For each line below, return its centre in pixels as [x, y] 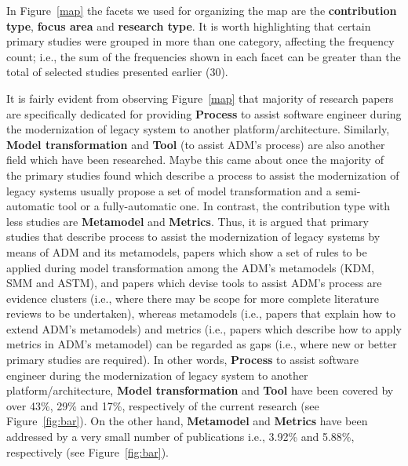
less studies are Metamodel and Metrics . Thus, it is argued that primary [188, 221]
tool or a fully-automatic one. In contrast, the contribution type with [224, 206]
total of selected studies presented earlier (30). [117, 72]
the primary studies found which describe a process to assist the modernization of [203, 175]
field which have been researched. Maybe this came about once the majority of [195, 160]
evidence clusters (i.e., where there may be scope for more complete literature [193, 298]
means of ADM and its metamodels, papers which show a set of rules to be [187, 251]
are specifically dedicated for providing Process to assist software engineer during [204, 113]
